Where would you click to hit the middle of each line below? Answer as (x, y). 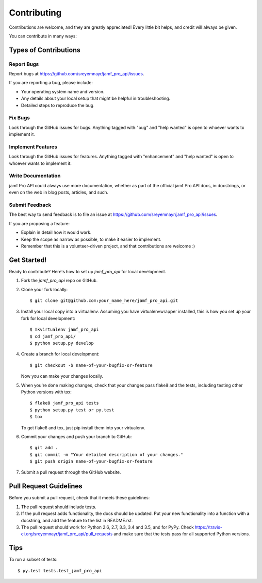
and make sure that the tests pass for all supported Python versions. (182, 534)
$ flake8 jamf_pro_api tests (64, 403)
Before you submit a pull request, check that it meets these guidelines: (79, 498)
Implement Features (33, 147)
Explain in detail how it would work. (56, 232)
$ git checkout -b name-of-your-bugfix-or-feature (91, 365)
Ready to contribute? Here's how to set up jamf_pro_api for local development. (88, 271)
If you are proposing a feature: (39, 223)
